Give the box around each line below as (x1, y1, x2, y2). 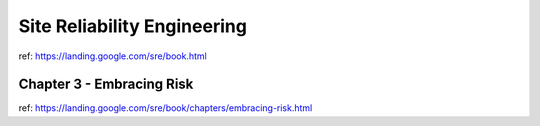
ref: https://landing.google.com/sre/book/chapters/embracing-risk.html (18, 102, 313, 114)
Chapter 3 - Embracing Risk (18, 76, 194, 93)
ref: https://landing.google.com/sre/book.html (18, 50, 207, 62)
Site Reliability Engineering (18, 15, 247, 37)
